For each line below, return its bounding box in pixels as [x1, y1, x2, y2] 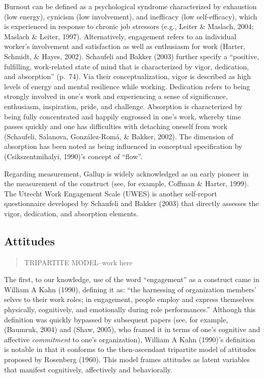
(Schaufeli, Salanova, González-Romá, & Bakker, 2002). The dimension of [4, 131, 233, 141]
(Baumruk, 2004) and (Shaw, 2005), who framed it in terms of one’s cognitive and [4, 324, 260, 335]
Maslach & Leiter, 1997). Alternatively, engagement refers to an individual [4, 31, 237, 41]
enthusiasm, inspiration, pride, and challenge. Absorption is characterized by [4, 100, 243, 111]
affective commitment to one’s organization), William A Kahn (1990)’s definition [4, 334, 255, 344]
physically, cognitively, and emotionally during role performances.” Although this [4, 304, 256, 315]
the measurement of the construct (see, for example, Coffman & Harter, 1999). [4, 178, 249, 189]
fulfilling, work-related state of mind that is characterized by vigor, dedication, [4, 61, 249, 71]
